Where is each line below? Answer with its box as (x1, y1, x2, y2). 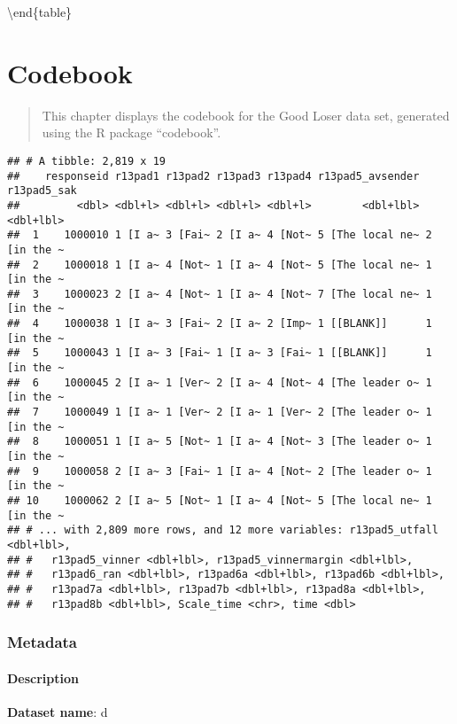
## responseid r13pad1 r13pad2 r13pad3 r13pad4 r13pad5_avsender (7, 169, 420, 183)
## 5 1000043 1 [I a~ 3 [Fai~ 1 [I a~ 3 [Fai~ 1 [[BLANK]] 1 (7, 346, 432, 360)
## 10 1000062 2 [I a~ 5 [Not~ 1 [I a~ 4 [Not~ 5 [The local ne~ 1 (7, 494, 432, 507)
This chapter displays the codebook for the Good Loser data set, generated (42, 105, 450, 124)
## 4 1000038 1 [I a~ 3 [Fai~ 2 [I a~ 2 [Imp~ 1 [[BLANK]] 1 (7, 317, 432, 331)
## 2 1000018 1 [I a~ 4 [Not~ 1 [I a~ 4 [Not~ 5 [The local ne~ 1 (7, 258, 432, 271)
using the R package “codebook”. (42, 123, 221, 142)
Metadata (7, 631, 77, 653)
